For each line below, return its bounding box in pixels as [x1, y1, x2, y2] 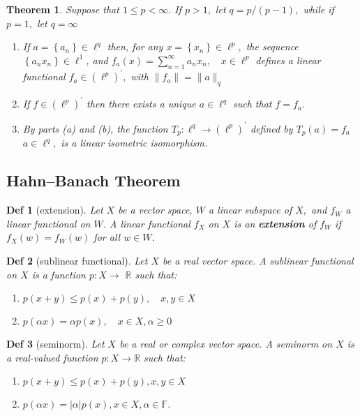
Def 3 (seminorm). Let [6, 336, 105, 351]
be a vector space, [118, 202, 193, 217]
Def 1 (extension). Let [6, 202, 103, 217]
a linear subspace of [208, 202, 292, 217]
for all [93, 230, 121, 244]
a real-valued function [6, 350, 98, 364]
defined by [250, 121, 293, 135]
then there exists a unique [87, 96, 196, 111]
